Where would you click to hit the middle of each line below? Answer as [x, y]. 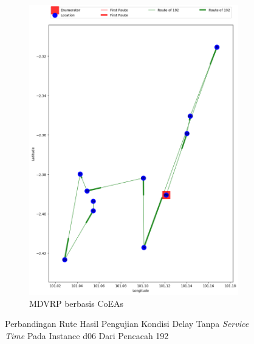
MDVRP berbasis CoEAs [77, 303]
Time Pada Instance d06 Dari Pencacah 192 [87, 335]
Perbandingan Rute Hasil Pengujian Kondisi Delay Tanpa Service [127, 324]
